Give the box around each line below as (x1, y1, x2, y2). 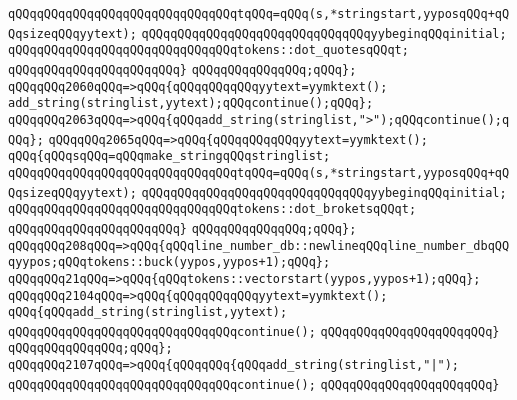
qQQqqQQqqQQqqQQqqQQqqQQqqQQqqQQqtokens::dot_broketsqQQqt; (8, 202, 417, 217)
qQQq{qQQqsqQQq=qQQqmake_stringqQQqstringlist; (8, 149, 331, 164)
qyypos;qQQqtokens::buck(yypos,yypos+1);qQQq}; (8, 255, 331, 270)
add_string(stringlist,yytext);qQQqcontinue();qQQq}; (8, 96, 374, 111)
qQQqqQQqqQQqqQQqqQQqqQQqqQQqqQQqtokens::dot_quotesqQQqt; (8, 43, 409, 58)
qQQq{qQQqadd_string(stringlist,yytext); (8, 305, 288, 320)
